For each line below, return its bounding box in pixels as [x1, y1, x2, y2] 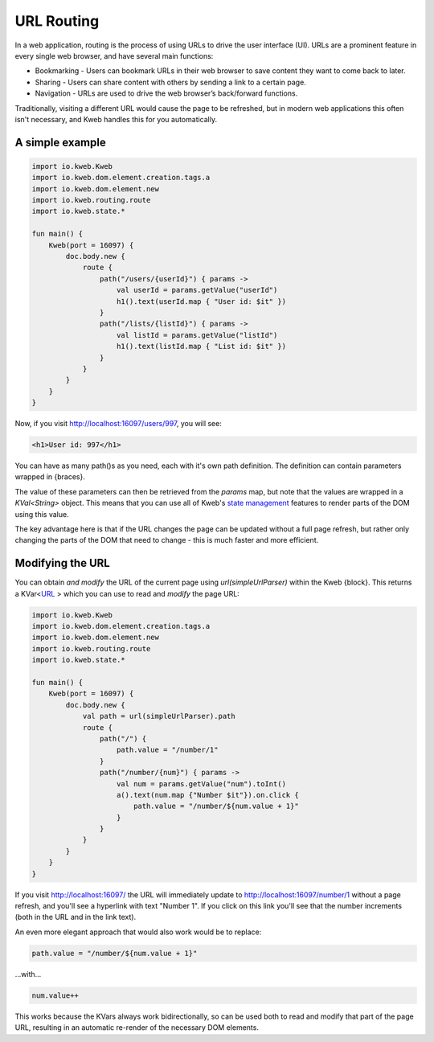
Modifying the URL [14, 556, 110, 570]
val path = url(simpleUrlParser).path [82, 712, 236, 721]
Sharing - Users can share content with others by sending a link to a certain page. [35, 77, 307, 87]
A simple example [14, 135, 106, 149]
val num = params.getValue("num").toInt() [117, 779, 287, 788]
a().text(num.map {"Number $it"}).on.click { [117, 790, 299, 799]
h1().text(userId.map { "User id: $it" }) [117, 297, 287, 306]
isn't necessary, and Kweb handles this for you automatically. [14, 114, 217, 124]
